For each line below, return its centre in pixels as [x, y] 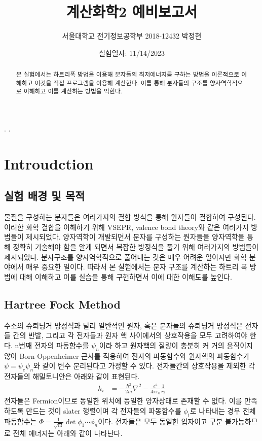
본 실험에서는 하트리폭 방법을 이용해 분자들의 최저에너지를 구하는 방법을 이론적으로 [128, 74]
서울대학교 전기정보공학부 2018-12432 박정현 [132, 36]
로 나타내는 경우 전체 [223, 410]
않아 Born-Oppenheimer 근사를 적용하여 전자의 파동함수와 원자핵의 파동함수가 [127, 355]
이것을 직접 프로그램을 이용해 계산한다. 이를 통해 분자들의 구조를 [121, 82]
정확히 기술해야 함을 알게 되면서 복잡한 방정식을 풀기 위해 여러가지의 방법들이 [136, 247]
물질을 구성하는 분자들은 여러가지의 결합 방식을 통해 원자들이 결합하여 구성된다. [130, 217]
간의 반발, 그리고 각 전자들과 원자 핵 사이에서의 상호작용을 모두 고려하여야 [130, 335]
